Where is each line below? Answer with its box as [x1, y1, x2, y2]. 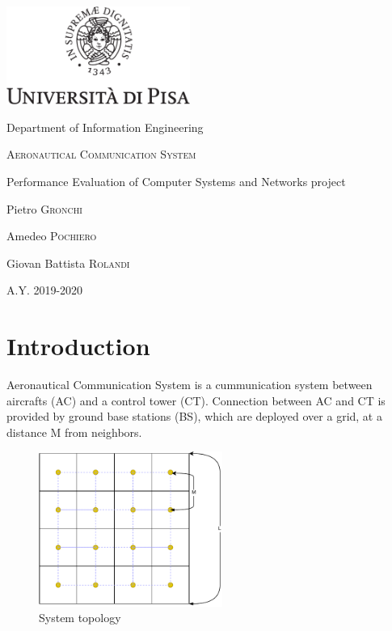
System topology [39, 609, 121, 626]
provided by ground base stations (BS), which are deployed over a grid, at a [6, 408, 382, 425]
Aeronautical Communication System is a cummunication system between [6, 376, 373, 392]
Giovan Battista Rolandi [6, 254, 130, 271]
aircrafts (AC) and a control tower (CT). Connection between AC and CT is [6, 392, 386, 409]
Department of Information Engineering [6, 118, 204, 135]
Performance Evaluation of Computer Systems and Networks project [6, 172, 346, 189]
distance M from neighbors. [6, 423, 142, 440]
